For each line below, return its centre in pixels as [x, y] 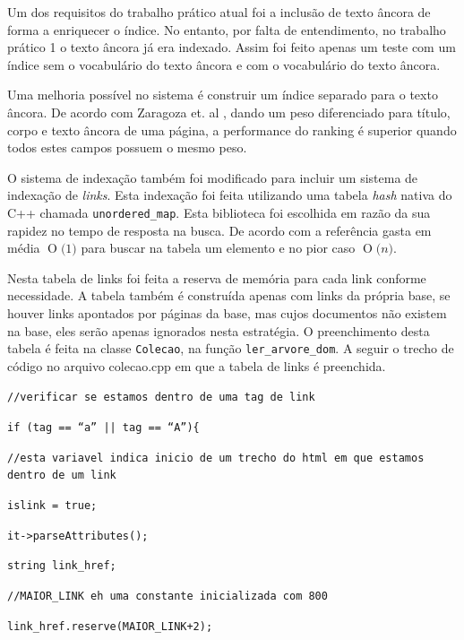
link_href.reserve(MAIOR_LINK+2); [110, 626]
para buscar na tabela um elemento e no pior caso [218, 248]
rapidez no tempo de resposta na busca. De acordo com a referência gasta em [219, 230]
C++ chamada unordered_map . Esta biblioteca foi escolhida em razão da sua [219, 212]
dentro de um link [62, 476]
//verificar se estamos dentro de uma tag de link [161, 398]
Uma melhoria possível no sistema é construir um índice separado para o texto [223, 95]
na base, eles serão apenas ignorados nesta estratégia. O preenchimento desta [219, 330]
